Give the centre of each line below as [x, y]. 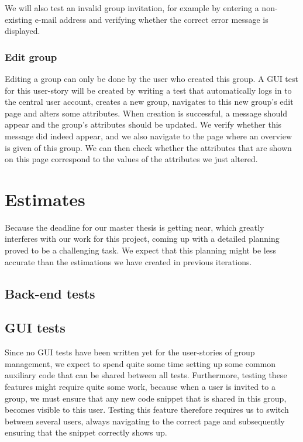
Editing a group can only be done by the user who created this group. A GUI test [151, 78]
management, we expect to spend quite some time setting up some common [140, 363]
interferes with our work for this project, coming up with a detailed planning [142, 239]
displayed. [23, 31]
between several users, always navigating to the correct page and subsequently [145, 421]
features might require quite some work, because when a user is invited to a [140, 387]
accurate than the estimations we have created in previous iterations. [128, 261]
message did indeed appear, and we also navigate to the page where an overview [149, 136]
